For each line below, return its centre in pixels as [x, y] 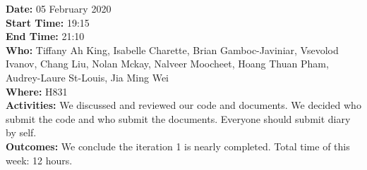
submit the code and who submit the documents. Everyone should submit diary [178, 118]
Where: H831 [37, 91]
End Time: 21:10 [45, 36]
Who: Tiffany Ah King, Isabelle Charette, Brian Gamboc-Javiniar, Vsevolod [172, 50]
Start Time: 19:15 [48, 22]
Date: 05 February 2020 [59, 8]
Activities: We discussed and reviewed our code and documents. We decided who [183, 105]
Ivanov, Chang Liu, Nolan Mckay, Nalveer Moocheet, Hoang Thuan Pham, [167, 64]
